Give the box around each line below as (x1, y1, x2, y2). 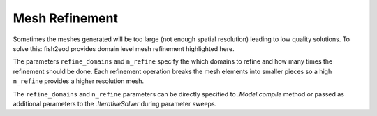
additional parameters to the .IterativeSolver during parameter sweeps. (13, 99, 217, 108)
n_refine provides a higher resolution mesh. (13, 77, 145, 85)
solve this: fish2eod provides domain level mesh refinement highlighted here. (13, 44, 235, 52)
